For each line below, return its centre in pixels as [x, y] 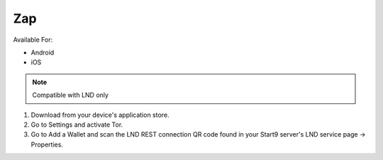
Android [43, 52]
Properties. [47, 144]
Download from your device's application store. [100, 115]
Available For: [33, 40]
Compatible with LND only [71, 95]
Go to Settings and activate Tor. [77, 125]
